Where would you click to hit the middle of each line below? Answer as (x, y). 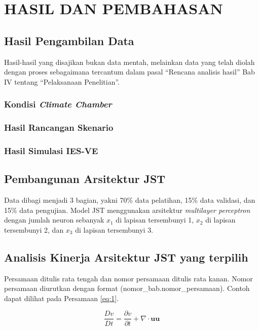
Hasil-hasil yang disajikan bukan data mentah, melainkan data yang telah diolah (129, 62)
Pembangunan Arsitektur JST (85, 179)
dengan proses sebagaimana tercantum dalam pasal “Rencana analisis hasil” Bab (129, 72)
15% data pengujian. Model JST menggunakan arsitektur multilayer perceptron (127, 210)
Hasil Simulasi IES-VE (51, 150)
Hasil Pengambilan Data (69, 40)
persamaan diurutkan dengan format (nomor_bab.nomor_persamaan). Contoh (127, 288)
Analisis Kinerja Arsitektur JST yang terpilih (126, 257)
